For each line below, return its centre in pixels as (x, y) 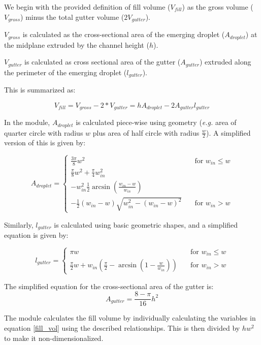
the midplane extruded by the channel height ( (77, 44)
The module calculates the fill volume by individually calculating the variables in (130, 318)
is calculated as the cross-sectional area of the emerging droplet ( (124, 34)
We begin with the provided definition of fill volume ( (87, 7)
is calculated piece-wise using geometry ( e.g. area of (156, 122)
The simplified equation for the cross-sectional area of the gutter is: (109, 286)
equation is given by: (36, 235)
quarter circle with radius (44, 132)
